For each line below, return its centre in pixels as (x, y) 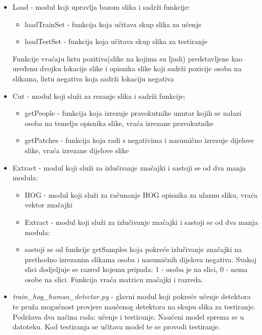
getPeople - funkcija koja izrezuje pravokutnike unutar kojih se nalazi (133, 113)
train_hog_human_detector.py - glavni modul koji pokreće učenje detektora (132, 296)
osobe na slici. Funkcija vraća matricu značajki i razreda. (114, 279)
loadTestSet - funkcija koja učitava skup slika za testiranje (116, 41)
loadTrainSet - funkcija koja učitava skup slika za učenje (113, 24)
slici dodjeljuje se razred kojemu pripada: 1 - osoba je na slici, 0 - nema (136, 269)
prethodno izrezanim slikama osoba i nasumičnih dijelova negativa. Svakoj (140, 259)
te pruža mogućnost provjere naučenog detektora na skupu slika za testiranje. (134, 307)
